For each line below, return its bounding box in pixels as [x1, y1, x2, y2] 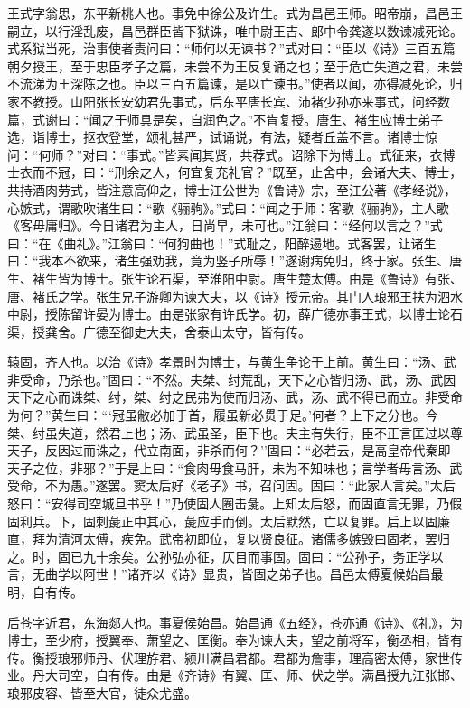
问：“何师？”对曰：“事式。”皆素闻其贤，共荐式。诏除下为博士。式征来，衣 [7, 144, 443, 163]
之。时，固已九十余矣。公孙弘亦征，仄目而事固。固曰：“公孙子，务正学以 [7, 546, 444, 565]
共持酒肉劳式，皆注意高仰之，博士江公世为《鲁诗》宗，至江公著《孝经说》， [7, 180, 456, 199]
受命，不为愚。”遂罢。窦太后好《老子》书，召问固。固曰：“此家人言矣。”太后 [7, 476, 456, 495]
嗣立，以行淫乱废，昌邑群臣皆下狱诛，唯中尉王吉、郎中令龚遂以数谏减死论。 [7, 21, 463, 40]
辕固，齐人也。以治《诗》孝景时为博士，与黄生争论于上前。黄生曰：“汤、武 [7, 352, 456, 371]
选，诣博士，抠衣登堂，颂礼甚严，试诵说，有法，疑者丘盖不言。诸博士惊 [7, 127, 437, 146]
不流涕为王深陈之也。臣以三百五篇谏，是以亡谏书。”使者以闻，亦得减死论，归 [7, 74, 463, 93]
